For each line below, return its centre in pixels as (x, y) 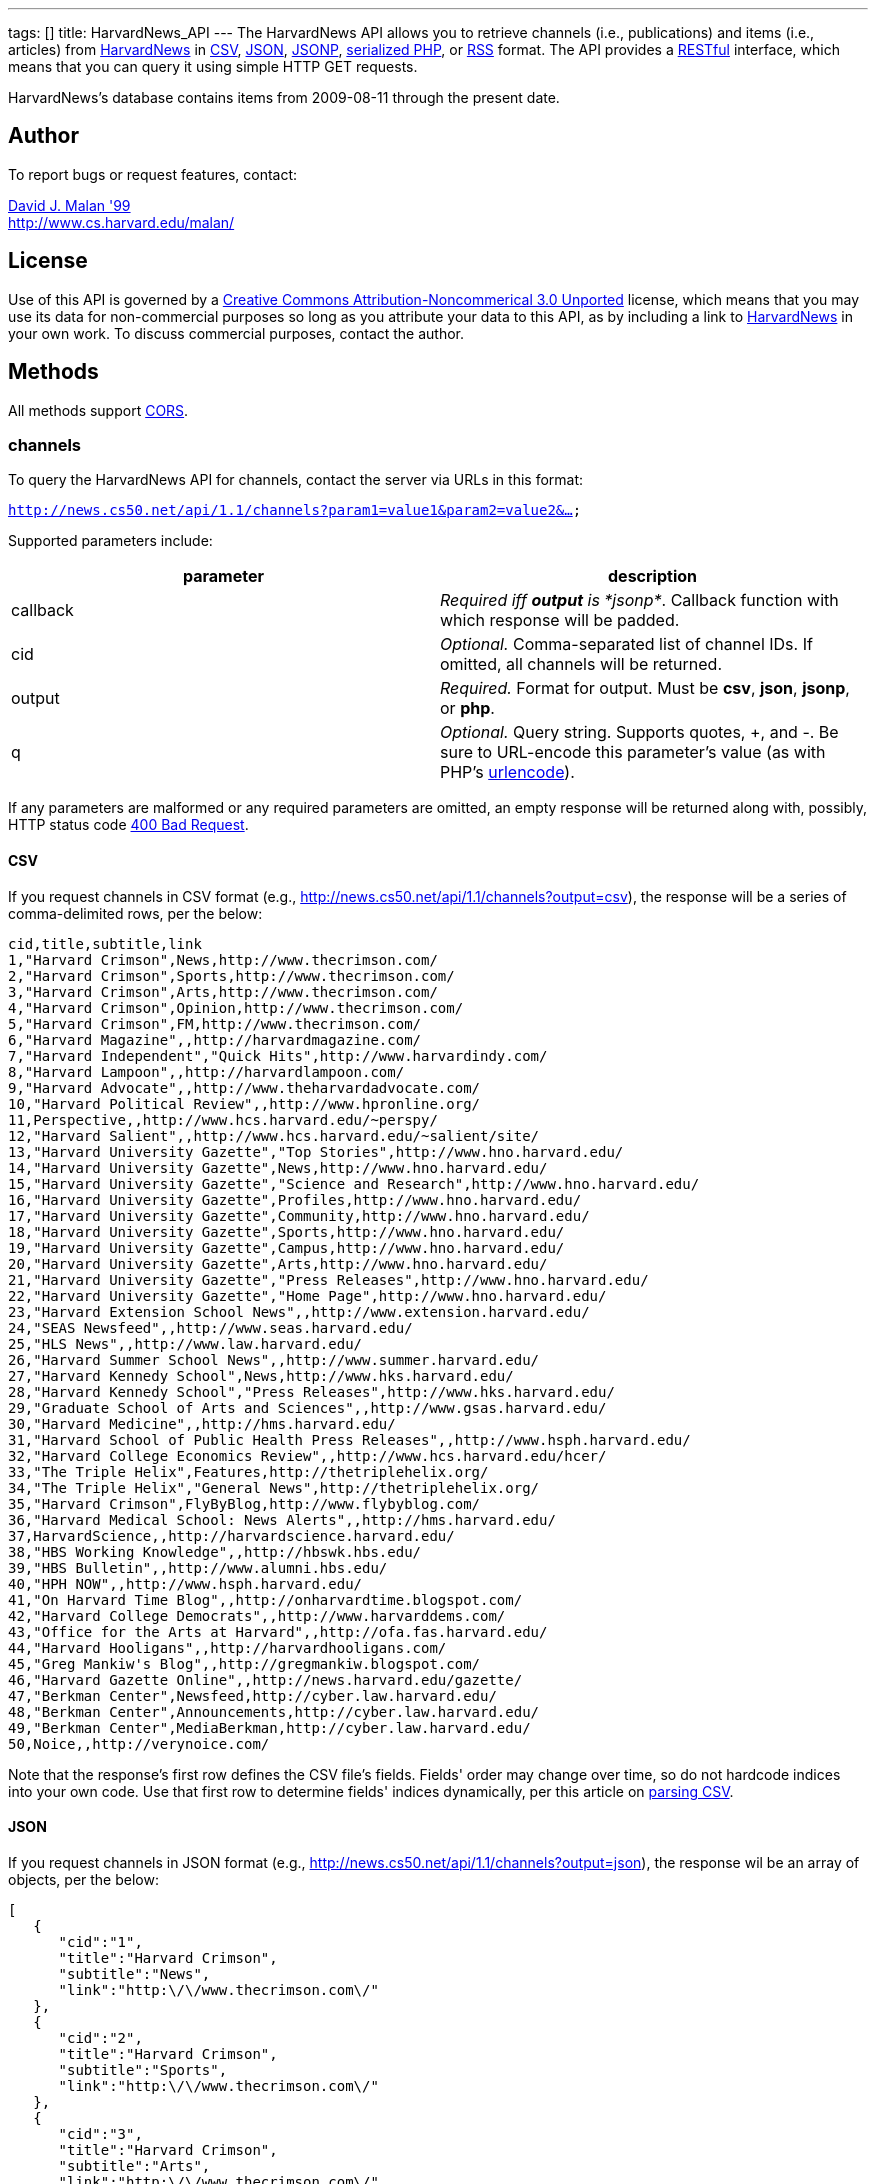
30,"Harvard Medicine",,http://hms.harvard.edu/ (202, 1423)
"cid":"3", (100, 2133)
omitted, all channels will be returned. (581, 664)
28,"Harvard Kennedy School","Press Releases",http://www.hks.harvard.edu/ (311, 1391)
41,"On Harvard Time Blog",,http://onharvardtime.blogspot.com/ (265, 1599)
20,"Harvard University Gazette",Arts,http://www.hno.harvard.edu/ (278, 1263)
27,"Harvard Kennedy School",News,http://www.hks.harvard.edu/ (261, 1375)
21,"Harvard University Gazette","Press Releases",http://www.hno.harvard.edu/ (328, 1279)
